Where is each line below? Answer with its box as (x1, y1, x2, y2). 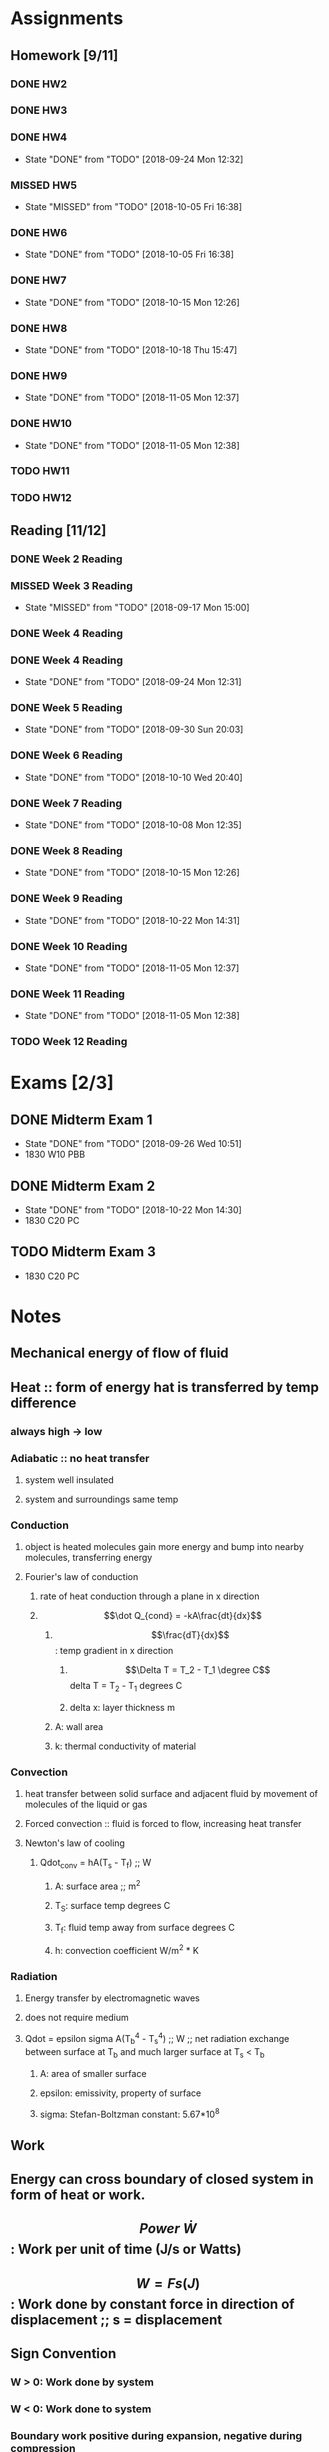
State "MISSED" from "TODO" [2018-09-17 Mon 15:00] (24, 601, 250, 613)
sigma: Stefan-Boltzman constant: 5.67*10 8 (39, 2106, 220, 2120)
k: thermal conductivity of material (54, 1740, 197, 1752)
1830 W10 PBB (24, 1148, 86, 1161)
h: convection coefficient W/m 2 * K (54, 1943, 200, 1957)
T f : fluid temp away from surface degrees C (54, 1921, 235, 1936)
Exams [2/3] (10, 1072, 115, 1094)
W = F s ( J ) (135, 2275, 201, 2292)
